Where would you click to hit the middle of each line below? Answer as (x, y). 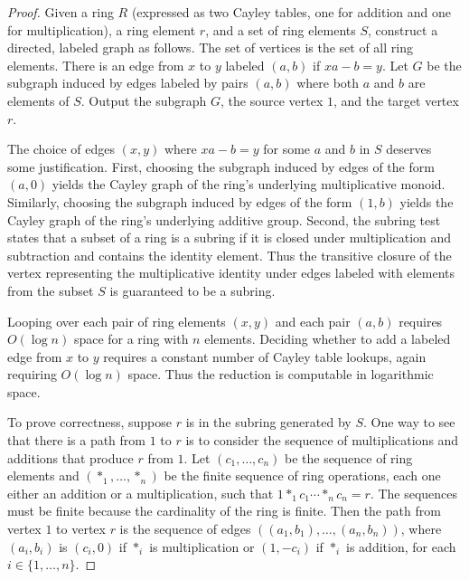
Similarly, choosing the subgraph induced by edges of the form (180, 201)
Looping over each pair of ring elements (117, 321)
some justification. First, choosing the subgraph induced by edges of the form (221, 166)
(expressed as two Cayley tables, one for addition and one (291, 12)
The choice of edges (61, 149)
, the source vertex (272, 100)
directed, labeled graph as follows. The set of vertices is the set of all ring (210, 48)
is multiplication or (202, 546)
